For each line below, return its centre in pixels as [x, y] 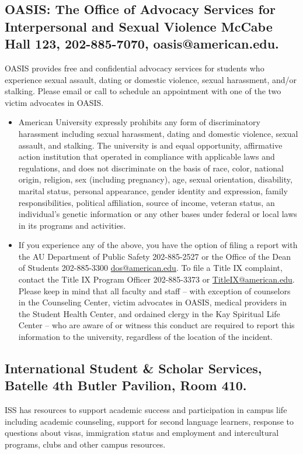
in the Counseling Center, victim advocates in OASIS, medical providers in [153, 302]
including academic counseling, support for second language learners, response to [149, 421]
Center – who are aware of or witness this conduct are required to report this [156, 325]
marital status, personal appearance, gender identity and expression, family [153, 190]
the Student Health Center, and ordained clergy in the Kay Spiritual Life [149, 313]
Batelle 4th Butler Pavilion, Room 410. [126, 385]
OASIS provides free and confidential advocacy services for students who [135, 68]
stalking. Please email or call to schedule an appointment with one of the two [143, 91]
